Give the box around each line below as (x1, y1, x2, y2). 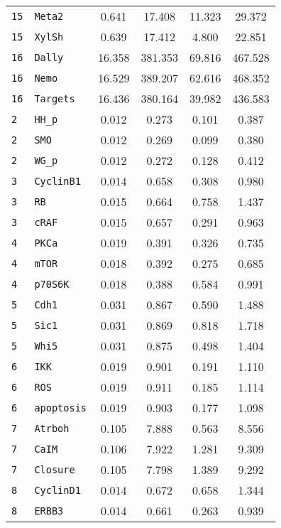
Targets (34, 92, 75, 104)
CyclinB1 (34, 175, 81, 187)
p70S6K (34, 278, 70, 290)
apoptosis (34, 402, 87, 414)
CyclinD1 (34, 484, 81, 496)
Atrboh (34, 422, 70, 434)
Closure (34, 463, 75, 475)
